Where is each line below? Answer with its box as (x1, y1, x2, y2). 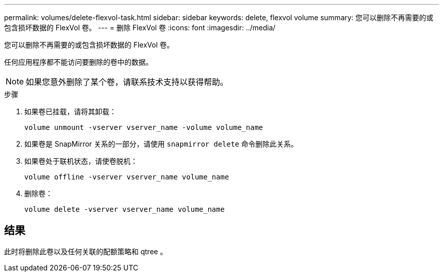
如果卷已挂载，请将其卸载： (24, 107, 116, 116)
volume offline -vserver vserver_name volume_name (24, 173, 229, 181)
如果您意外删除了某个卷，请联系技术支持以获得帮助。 (26, 77, 229, 87)
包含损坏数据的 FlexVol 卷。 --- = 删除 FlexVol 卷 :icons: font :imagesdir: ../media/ (4, 23, 276, 32)
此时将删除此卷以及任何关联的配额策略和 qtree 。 (4, 247, 167, 256)
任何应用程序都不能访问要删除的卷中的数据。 (4, 58, 153, 66)
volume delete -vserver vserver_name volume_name (24, 205, 225, 213)
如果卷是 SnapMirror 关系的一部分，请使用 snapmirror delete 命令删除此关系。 (24, 140, 298, 148)
